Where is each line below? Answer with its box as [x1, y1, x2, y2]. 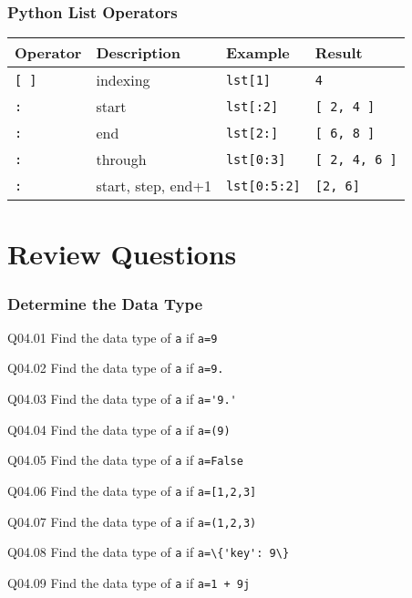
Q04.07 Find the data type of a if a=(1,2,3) [7, 511, 257, 531]
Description [96, 42, 181, 64]
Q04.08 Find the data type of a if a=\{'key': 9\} [7, 542, 290, 562]
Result [314, 42, 363, 64]
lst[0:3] [225, 151, 286, 167]
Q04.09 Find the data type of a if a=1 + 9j [7, 573, 251, 593]
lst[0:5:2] [225, 178, 301, 193]
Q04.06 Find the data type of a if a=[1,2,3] [7, 481, 257, 500]
